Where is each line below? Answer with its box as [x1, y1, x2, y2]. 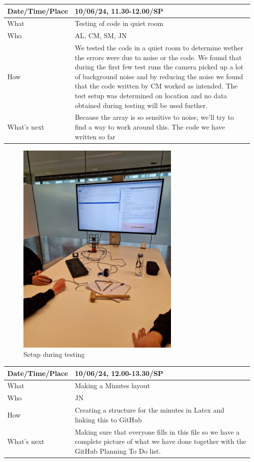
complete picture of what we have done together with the [75, 436, 246, 446]
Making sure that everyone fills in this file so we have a [75, 426, 240, 437]
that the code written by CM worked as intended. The [75, 81, 238, 91]
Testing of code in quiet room [75, 18, 164, 28]
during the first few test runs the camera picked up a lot [75, 62, 244, 72]
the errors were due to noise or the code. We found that [75, 52, 242, 62]
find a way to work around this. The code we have [75, 122, 225, 132]
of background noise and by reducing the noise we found [75, 71, 243, 81]
